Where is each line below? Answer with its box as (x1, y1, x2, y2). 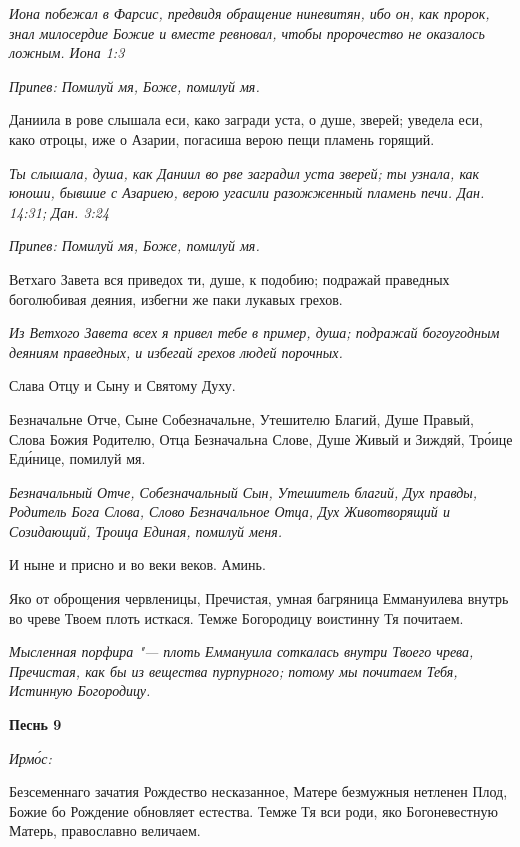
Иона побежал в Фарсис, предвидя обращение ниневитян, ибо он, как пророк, (9, 3, 490, 23)
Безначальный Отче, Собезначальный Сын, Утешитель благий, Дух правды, (9, 481, 478, 502)
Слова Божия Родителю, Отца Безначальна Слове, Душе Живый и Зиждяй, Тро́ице (9, 428, 513, 449)
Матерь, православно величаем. (9, 820, 201, 841)
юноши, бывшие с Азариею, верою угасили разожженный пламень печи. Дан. (9, 182, 485, 203)
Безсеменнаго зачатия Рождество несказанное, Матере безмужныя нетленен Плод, (9, 781, 508, 802)
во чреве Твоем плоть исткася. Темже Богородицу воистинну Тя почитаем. (9, 607, 464, 628)
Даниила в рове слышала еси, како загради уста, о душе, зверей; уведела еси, (9, 109, 483, 130)
